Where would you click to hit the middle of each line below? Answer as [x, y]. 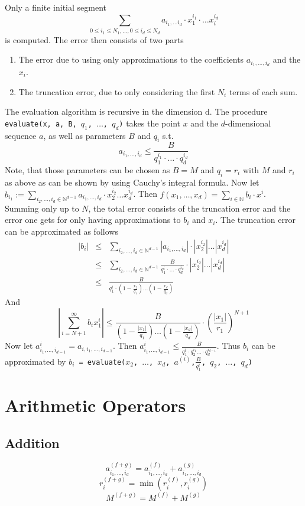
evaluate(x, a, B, [41, 124]
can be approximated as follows [61, 231]
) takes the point [150, 123]
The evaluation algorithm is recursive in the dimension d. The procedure [136, 111]
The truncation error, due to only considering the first [117, 91]
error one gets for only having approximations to [93, 220]
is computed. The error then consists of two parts [94, 39]
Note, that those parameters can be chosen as [87, 169]
